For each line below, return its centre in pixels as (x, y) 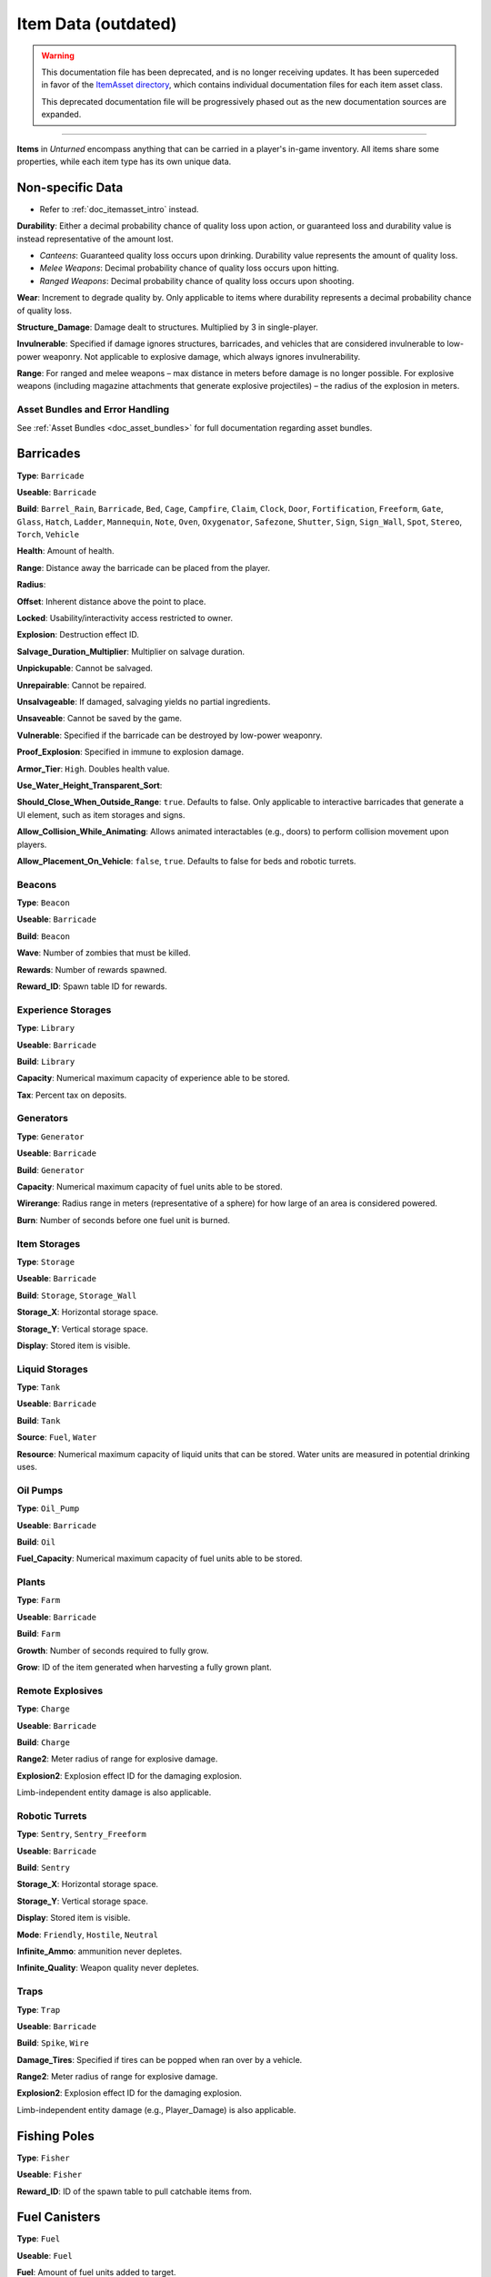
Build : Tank (39, 1420)
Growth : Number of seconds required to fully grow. (113, 1650)
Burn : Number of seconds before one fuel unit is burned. (124, 1220)
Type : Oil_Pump (48, 1508)
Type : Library (46, 1028)
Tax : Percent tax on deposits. (72, 1095)
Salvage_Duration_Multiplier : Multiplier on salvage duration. (131, 651)
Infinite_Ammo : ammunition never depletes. (100, 1951)
